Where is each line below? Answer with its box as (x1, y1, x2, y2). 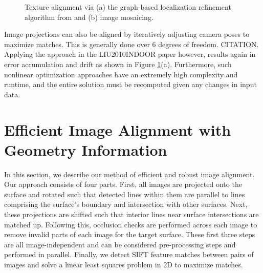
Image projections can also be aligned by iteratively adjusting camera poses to (4, 29, 250, 39)
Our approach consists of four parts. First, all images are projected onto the (4, 179, 242, 190)
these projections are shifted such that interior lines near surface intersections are (4, 209, 259, 220)
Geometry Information (4, 139, 167, 160)
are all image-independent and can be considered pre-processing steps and (4, 239, 236, 249)
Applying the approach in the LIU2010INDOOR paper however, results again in (4, 49, 256, 59)
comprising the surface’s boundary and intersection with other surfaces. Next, (4, 199, 248, 209)
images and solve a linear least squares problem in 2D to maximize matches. (4, 259, 243, 269)
